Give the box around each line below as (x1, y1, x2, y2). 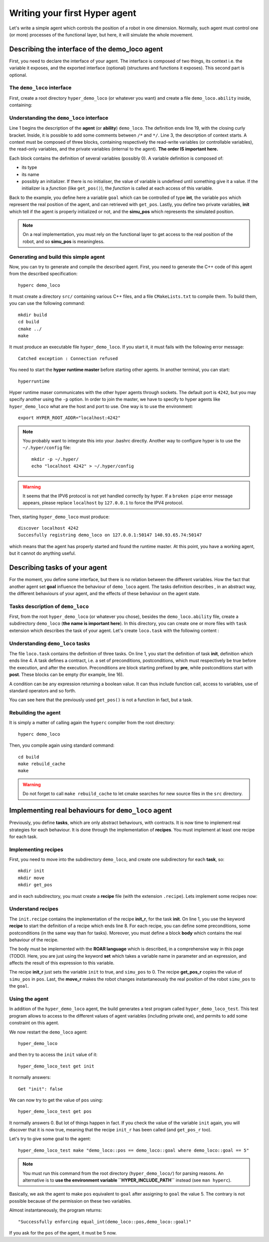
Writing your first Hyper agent (9, 7, 136, 18)
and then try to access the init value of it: (9, 1051, 98, 1057)
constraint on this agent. (9, 1020, 59, 1026)
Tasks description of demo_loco (9, 603, 89, 610)
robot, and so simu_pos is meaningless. (22, 238, 105, 244)
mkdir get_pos (18, 882, 52, 888)
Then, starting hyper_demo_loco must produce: (9, 514, 110, 520)
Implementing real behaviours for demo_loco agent (9, 806, 172, 815)
